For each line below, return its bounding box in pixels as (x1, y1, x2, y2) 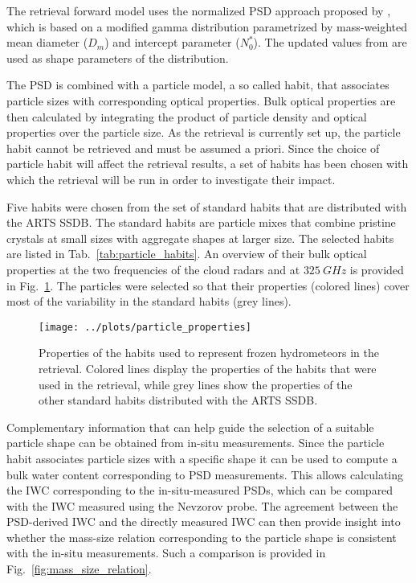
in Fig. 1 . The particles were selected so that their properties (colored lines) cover (6, 277, 410, 294)
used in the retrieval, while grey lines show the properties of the (39, 376, 353, 392)
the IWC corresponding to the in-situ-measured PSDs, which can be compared (6, 482, 394, 499)
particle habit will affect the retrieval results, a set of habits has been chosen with (6, 155, 409, 172)
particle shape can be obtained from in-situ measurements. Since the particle (6, 434, 385, 451)
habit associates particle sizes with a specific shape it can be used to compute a (6, 450, 398, 466)
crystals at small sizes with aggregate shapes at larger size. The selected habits (6, 229, 394, 246)
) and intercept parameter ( (104, 34, 240, 51)
